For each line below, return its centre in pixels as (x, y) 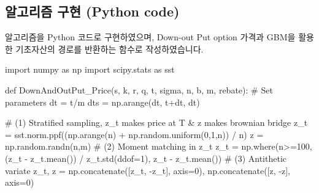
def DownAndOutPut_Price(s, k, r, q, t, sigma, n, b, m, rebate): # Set (139, 89)
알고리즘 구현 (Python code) (92, 11)
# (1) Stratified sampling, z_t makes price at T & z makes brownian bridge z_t (156, 122)
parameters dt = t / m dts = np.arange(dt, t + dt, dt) (102, 102)
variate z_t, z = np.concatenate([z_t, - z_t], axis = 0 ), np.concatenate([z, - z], (148, 170)
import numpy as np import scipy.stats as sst (90, 69)
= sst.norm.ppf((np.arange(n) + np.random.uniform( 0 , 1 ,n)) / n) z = (134, 134)
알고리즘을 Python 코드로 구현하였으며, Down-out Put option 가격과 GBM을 (150, 37)
